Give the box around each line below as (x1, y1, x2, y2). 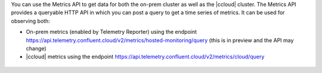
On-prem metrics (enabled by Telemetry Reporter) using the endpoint (26, 28, 197, 36)
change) (26, 45, 47, 52)
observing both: (11, 17, 50, 24)
